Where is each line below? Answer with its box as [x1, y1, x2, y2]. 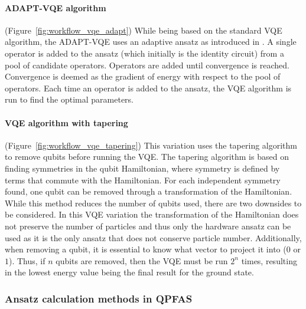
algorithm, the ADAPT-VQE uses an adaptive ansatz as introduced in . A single [5, 35, 297, 48]
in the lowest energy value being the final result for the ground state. [5, 266, 254, 278]
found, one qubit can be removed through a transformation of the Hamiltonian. [5, 185, 292, 198]
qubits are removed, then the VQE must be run [56, 254, 228, 267]
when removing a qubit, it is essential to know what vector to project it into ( [5, 243, 287, 255]
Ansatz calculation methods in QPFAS [5, 291, 193, 305]
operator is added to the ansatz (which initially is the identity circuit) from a [5, 47, 284, 59]
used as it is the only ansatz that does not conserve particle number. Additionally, [5, 231, 302, 244]
